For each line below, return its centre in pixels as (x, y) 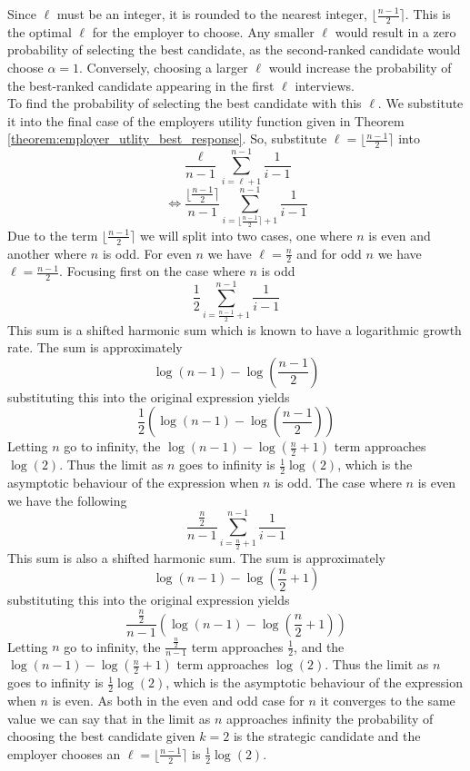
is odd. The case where (338, 483)
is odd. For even (147, 253)
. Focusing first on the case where (152, 271)
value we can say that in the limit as (109, 718)
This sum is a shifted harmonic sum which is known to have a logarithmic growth (235, 329)
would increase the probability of (360, 68)
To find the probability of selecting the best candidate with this (185, 103)
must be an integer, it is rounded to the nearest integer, (212, 14)
